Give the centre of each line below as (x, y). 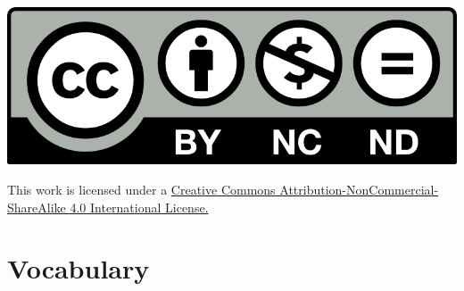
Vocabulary (79, 268)
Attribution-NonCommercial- (359, 189)
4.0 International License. (139, 207)
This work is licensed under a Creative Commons (141, 189)
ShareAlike (37, 207)
